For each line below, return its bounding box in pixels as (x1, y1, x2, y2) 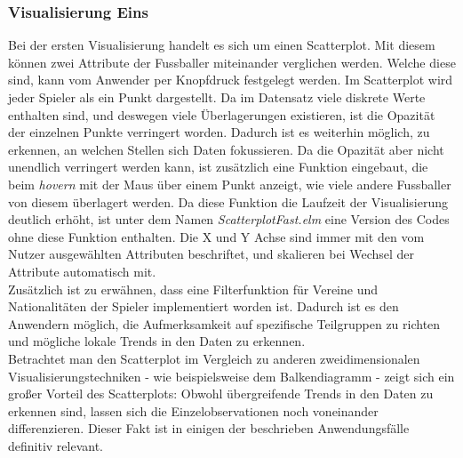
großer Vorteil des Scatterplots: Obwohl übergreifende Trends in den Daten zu (8, 384, 434, 403)
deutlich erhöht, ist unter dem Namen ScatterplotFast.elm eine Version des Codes (8, 210, 450, 229)
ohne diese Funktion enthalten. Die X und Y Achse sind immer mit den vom (8, 227, 425, 245)
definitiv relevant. (8, 436, 104, 454)
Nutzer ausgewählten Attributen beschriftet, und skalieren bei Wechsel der (8, 245, 415, 263)
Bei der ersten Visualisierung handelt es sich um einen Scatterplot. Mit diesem (8, 36, 435, 54)
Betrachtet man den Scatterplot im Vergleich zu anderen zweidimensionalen (8, 349, 420, 367)
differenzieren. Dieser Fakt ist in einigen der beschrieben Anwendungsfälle (8, 419, 410, 438)
